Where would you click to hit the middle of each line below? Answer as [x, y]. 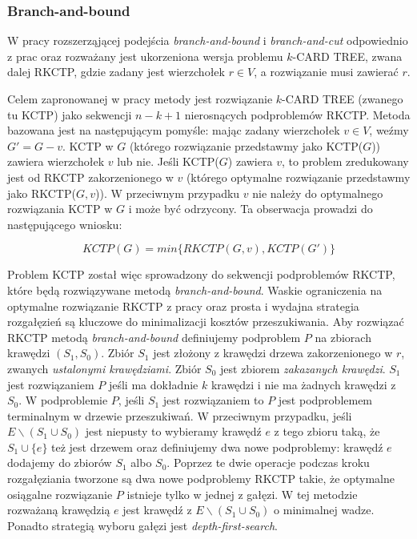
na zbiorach [343, 337]
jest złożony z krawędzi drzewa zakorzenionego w [273, 353]
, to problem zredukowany [345, 161]
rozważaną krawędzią [59, 510]
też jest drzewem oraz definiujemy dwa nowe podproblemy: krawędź [217, 446]
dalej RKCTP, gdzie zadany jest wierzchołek [116, 72]
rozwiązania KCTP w [60, 209]
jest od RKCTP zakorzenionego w [90, 177]
